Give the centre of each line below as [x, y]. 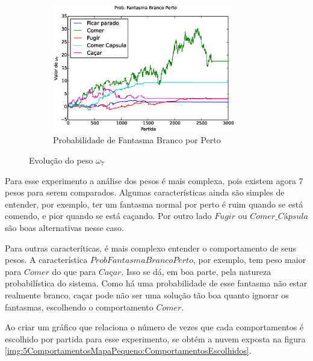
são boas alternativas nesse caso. [65, 227]
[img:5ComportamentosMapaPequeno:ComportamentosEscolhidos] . [128, 350]
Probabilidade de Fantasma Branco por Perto [137, 140]
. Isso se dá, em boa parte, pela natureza [196, 271]
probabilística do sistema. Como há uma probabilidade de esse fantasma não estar [156, 283]
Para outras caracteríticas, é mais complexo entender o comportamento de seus [151, 248]
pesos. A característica [46, 260]
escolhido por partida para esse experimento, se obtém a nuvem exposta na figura [155, 338]
